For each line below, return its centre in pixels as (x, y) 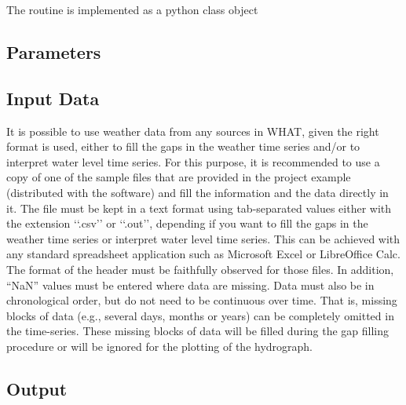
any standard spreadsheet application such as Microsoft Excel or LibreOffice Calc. (203, 254)
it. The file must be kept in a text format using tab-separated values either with (199, 208)
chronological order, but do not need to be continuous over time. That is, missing (202, 300)
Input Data (53, 98)
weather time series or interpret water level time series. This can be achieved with (203, 238)
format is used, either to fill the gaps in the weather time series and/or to (183, 146)
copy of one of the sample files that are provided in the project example (179, 177)
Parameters (54, 51)
